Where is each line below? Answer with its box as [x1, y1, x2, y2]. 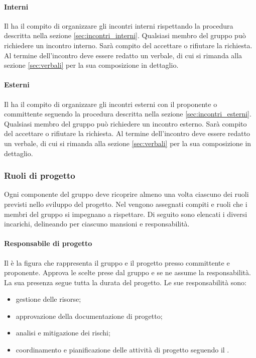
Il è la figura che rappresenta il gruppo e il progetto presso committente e [4, 257, 230, 268]
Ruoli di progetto [4, 169, 75, 182]
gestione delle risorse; [16, 294, 81, 304]
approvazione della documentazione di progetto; [16, 310, 163, 321]
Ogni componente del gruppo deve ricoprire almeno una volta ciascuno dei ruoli [4, 189, 249, 199]
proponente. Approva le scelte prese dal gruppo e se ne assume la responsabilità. [4, 267, 251, 278]
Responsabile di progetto [4, 238, 92, 249]
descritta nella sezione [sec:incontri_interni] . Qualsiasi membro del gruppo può [4, 30, 246, 41]
